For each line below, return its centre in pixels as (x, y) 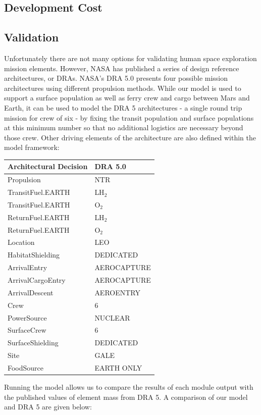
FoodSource (26, 367)
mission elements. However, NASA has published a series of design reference (122, 68)
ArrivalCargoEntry (37, 280)
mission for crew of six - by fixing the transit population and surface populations (129, 117)
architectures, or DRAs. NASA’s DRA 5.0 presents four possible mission (116, 78)
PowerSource (27, 317)
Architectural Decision (48, 166)
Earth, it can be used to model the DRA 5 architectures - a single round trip (123, 107)
